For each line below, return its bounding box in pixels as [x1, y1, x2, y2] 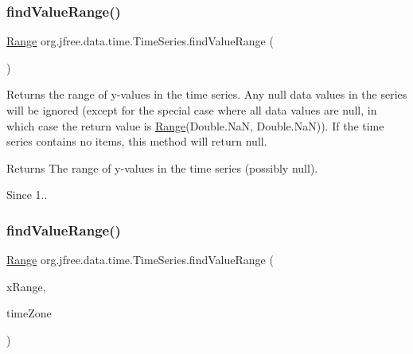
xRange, [6, 278, 46, 294]
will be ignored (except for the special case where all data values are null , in [6, 102, 377, 118]
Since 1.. [6, 186, 48, 203]
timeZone [6, 305, 52, 321]
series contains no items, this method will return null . [6, 133, 267, 150]
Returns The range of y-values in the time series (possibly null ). [6, 159, 318, 176]
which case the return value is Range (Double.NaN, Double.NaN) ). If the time [6, 117, 384, 134]
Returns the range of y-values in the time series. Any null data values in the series [6, 86, 407, 103]
